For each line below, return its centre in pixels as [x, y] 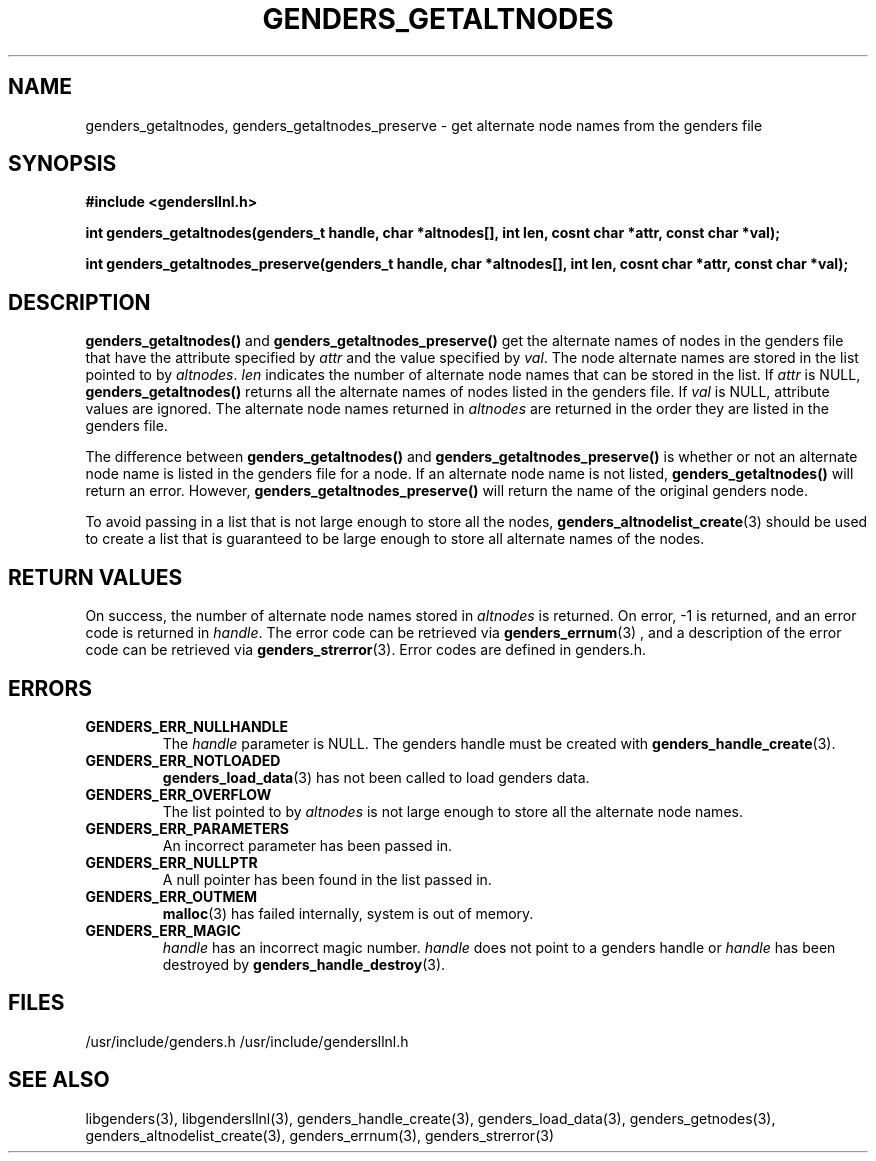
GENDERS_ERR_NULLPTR [171, 862]
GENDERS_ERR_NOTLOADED [183, 760]
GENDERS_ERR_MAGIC [163, 930]
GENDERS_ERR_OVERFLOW [178, 794]
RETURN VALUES [95, 577]
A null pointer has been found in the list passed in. [327, 879]
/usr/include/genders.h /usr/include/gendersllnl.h [247, 1041]
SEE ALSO [59, 1080]
